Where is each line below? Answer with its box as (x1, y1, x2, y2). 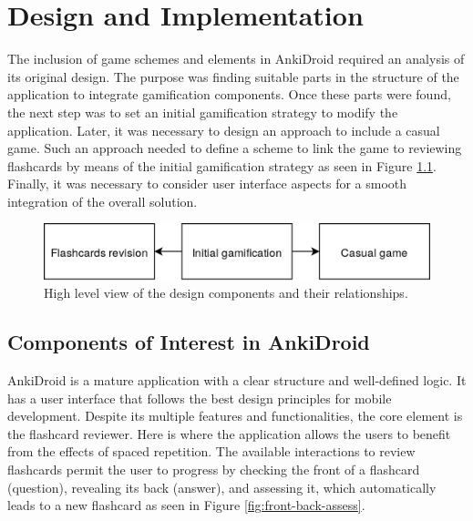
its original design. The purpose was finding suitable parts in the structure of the (7, 66, 459, 86)
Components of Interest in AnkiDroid (7, 328, 370, 356)
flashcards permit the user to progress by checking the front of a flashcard (7, 459, 420, 478)
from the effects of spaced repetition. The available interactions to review (7, 442, 416, 461)
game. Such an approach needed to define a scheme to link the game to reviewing (7, 138, 462, 158)
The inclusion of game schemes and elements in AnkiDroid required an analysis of (7, 49, 465, 68)
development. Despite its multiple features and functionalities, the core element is (7, 406, 463, 425)
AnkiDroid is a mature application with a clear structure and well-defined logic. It (7, 370, 467, 389)
